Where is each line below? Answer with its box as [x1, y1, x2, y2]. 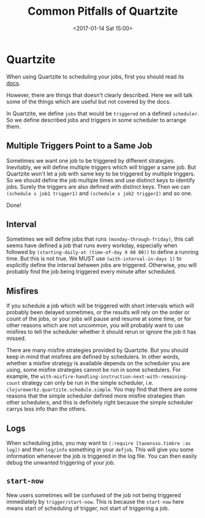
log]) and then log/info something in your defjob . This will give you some [6, 446, 194, 453]
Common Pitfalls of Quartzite [27, 4, 179, 18]
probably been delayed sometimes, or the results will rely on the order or [6, 309, 190, 316]
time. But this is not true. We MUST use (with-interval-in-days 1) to [6, 255, 182, 262]
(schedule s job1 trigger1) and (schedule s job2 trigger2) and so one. [6, 189, 193, 197]
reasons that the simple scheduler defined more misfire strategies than [6, 392, 185, 400]
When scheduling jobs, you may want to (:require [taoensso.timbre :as [6, 439, 191, 446]
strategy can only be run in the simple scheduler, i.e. [21, 379, 154, 387]
